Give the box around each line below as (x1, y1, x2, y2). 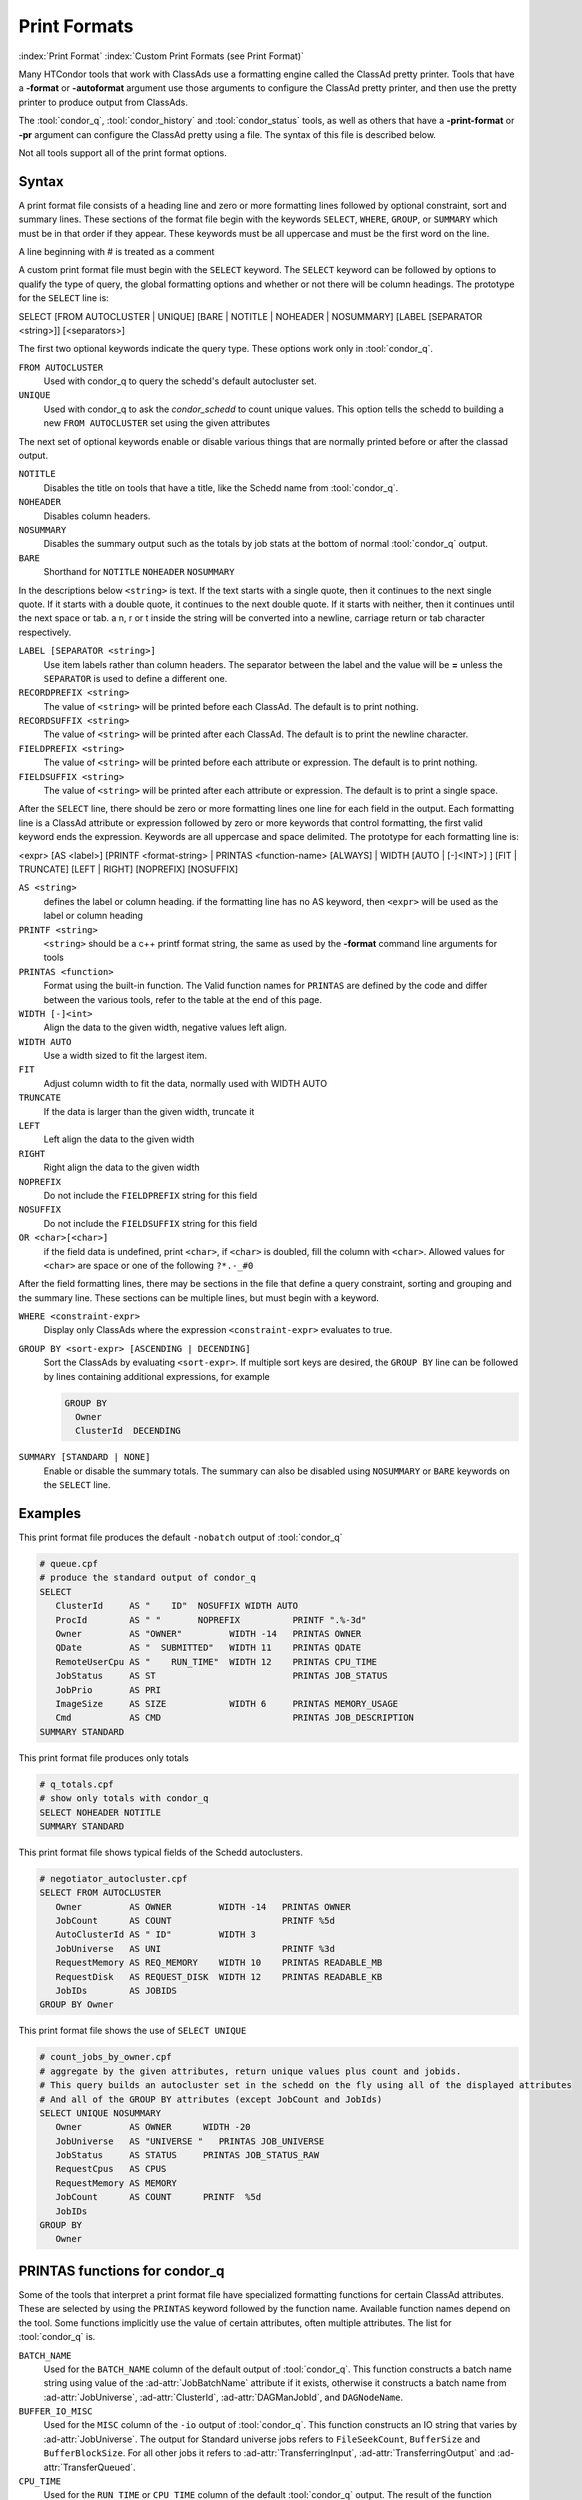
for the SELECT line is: (18, 292, 109, 304)
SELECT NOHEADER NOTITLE (39, 1806, 162, 1818)
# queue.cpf (39, 1558, 99, 1570)
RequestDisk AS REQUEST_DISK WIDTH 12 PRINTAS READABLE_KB (55, 1971, 383, 1982)
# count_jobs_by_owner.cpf (39, 2051, 172, 2063)
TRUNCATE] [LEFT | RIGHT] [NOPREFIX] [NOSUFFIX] (18, 863, 239, 875)
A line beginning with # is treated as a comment (18, 245, 215, 257)
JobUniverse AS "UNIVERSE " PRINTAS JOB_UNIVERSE (55, 2135, 325, 2147)
